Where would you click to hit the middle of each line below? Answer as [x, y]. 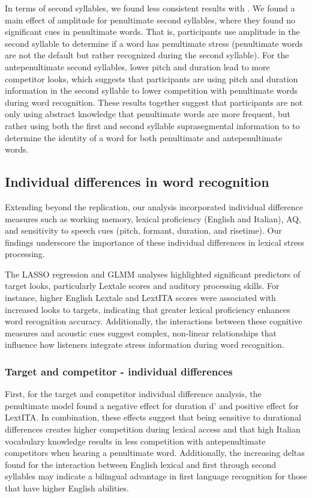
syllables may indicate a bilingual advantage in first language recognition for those [156, 476]
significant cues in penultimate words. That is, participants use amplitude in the [152, 32]
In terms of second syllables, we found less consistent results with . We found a [150, 8]
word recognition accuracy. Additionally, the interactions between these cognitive [154, 321]
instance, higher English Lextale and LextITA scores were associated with [140, 298]
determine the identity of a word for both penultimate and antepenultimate [144, 137]
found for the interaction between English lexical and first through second [141, 464]
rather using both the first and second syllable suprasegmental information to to [152, 125]
